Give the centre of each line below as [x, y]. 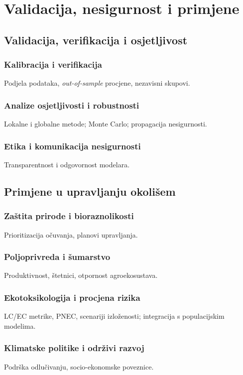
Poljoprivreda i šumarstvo [57, 257]
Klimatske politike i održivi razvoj [74, 348]
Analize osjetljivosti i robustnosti [72, 105]
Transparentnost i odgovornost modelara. [67, 164]
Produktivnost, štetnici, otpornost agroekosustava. [81, 275]
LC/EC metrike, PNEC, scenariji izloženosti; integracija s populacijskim [114, 316]
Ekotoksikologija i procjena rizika [72, 297]
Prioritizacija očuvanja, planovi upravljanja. [71, 234]
